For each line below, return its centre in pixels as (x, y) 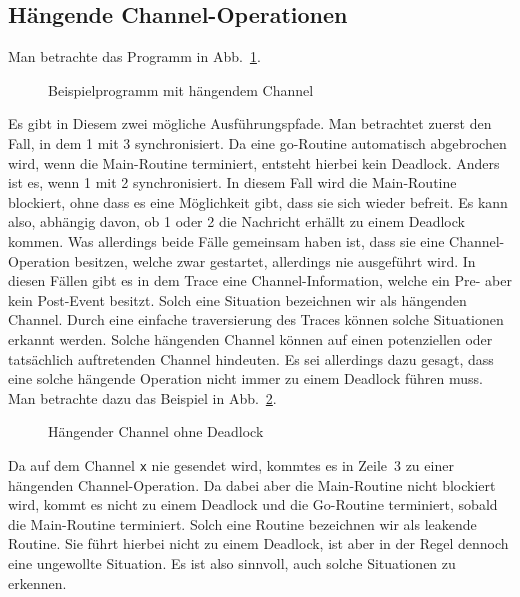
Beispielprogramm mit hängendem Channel (181, 89)
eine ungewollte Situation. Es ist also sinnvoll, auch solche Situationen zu (232, 562)
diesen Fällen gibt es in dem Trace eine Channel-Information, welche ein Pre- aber (260, 280)
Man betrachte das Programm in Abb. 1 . (134, 56)
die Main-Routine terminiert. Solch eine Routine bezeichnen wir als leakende (242, 523)
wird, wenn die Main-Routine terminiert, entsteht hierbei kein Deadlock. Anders (254, 162)
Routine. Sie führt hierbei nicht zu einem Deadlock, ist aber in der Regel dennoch (258, 543)
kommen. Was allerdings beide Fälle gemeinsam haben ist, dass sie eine (226, 240)
